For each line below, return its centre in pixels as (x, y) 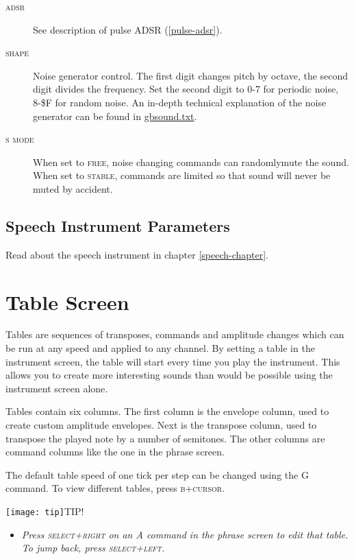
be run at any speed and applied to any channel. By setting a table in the (160, 348)
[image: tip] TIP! (45, 511)
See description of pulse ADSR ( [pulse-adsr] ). (128, 29)
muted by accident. (73, 188)
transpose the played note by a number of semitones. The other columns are (165, 438)
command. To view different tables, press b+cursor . (115, 488)
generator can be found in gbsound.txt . (115, 116)
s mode (20, 139)
